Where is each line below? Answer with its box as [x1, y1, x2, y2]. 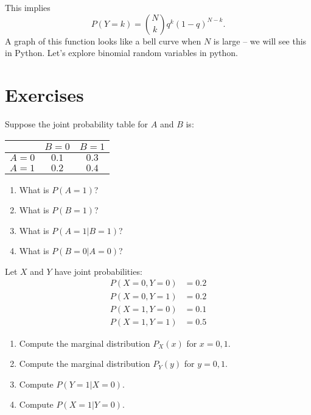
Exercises [5, 82, 84, 107]
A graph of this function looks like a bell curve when [5, 34, 201, 47]
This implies [5, 1, 51, 13]
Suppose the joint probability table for [5, 117, 149, 130]
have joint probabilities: [54, 264, 142, 277]
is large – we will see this [213, 34, 307, 47]
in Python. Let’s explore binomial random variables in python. [5, 46, 238, 59]
